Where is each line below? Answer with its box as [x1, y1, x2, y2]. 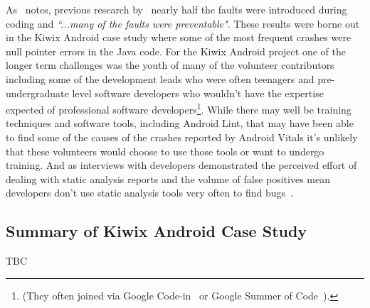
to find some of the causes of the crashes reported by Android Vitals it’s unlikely [6, 130, 358, 144]
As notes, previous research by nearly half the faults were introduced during [6, 2, 347, 16]
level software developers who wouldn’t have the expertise [72, 85, 324, 100]
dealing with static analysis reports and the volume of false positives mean [6, 171, 330, 186]
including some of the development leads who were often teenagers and [6, 71, 314, 86]
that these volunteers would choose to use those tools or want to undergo [6, 143, 324, 158]
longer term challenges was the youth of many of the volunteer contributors [6, 57, 334, 72]
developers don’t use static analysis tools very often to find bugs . [6, 185, 293, 200]
